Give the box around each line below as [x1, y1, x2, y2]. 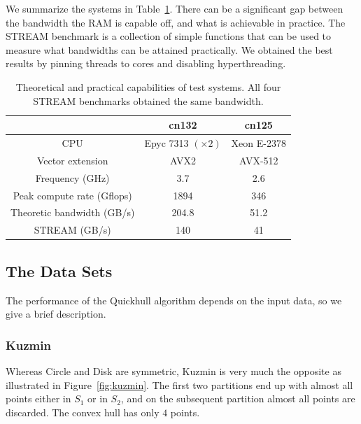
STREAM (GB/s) [34, 222, 111, 237]
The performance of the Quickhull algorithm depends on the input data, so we [6, 292, 342, 307]
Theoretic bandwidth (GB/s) [10, 205, 135, 220]
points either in [6, 391, 71, 406]
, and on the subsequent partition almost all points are [120, 391, 355, 406]
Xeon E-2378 [231, 136, 286, 150]
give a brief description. [6, 306, 106, 321]
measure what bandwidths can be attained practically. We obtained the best [6, 42, 333, 57]
